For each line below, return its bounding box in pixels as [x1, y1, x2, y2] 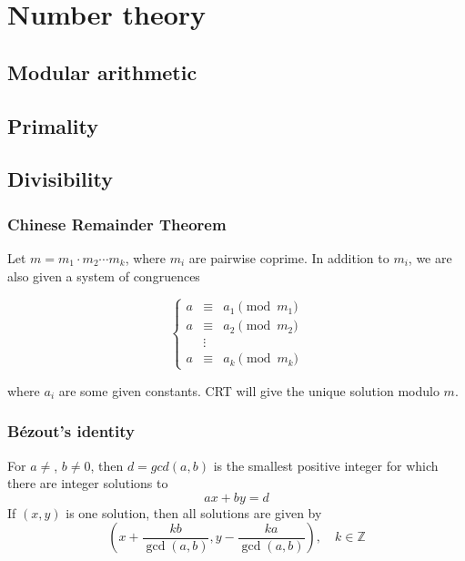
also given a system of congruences [7, 266, 200, 285]
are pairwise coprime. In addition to [188, 248, 389, 267]
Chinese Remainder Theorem [7, 212, 227, 235]
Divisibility [7, 165, 113, 193]
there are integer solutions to [7, 474, 168, 493]
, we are [408, 248, 452, 267]
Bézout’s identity [7, 420, 135, 443]
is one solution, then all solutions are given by [66, 503, 322, 522]
